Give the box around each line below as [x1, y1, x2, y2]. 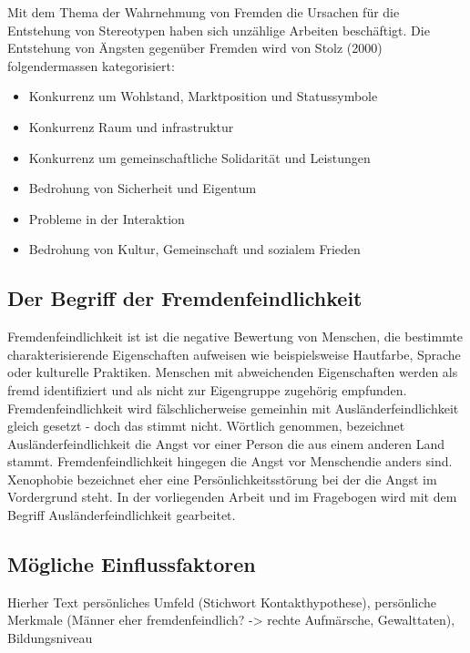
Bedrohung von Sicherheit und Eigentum [28, 179, 257, 198]
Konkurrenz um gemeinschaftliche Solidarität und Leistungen [28, 148, 371, 167]
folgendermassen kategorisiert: [7, 56, 175, 75]
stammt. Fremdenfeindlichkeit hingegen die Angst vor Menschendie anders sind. [7, 452, 453, 471]
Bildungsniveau [7, 628, 93, 648]
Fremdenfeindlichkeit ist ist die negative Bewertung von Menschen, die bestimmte [7, 327, 464, 346]
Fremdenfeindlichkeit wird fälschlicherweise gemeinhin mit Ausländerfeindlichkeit [7, 398, 459, 417]
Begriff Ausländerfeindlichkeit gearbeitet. [7, 505, 236, 525]
